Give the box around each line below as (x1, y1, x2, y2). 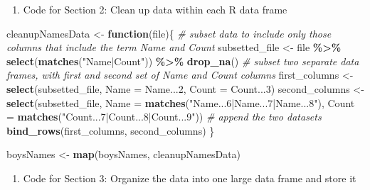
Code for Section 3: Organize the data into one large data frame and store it (23, 170, 356, 185)
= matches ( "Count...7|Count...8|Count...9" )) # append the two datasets (6, 109, 322, 124)
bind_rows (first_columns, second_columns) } (6, 123, 215, 138)
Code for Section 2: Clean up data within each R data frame (23, 2, 287, 16)
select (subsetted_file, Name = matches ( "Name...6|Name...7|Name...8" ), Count (6, 95, 355, 110)
